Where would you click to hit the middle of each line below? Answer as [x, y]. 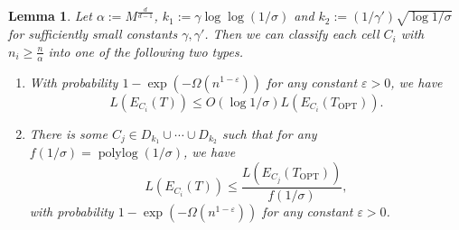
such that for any [269, 133]
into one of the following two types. [145, 51]
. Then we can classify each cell [292, 34]
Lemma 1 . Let [50, 16]
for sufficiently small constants [93, 34]
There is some [68, 133]
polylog [118, 154]
